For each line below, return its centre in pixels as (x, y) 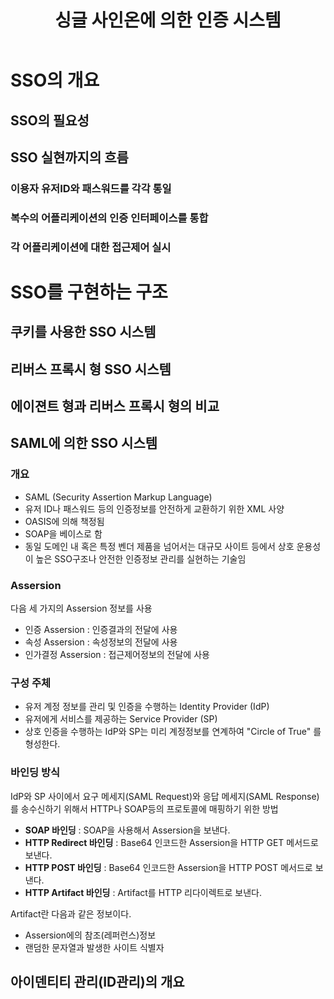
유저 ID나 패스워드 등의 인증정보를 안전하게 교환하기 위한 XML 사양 (154, 508)
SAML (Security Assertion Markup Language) (118, 497)
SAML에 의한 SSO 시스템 (84, 443)
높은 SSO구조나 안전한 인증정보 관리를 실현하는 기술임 (141, 558)
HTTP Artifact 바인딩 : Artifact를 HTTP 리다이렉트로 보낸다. (143, 892)
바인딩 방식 (35, 773)
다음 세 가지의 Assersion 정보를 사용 (81, 608)
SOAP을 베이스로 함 (63, 533)
